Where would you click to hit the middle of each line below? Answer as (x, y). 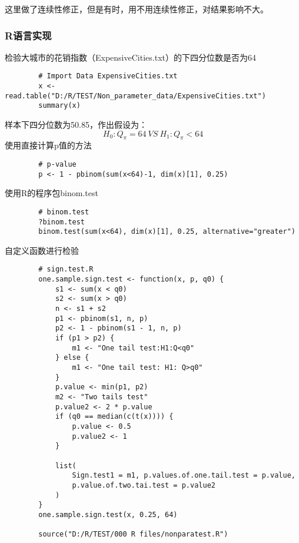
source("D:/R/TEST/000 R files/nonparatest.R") (133, 534)
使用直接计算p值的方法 (48, 145)
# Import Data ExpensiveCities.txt (108, 76)
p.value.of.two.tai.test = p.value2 (144, 485)
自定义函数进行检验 (42, 250)
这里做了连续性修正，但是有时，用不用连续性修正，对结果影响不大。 (137, 9)
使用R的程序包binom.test (52, 193)
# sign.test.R (66, 269)
